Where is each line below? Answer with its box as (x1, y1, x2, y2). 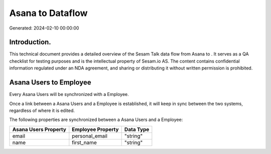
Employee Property (72, 125, 119, 132)
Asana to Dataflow (9, 7, 88, 18)
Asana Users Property (12, 125, 66, 132)
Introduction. (9, 38, 51, 46)
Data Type (124, 125, 150, 132)
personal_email (72, 132, 108, 139)
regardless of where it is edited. (9, 107, 75, 113)
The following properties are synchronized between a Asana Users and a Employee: (9, 116, 183, 122)
